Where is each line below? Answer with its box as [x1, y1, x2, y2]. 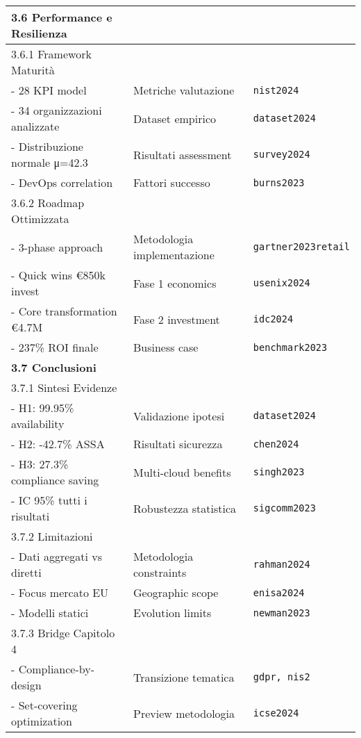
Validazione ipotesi [133, 407, 225, 424]
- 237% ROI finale [11, 339, 99, 355]
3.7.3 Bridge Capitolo [11, 625, 115, 641]
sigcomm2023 [253, 502, 316, 514]
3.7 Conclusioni [11, 359, 96, 375]
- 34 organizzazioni [11, 102, 102, 118]
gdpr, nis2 [253, 671, 310, 682]
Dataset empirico [133, 110, 216, 126]
